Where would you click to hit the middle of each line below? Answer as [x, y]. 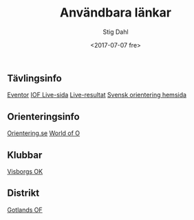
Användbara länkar [116, 13]
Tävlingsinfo [34, 78]
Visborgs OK [25, 171]
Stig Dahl [116, 32]
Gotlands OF [25, 210]
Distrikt [23, 193]
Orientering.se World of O [44, 133]
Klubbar [25, 155]
